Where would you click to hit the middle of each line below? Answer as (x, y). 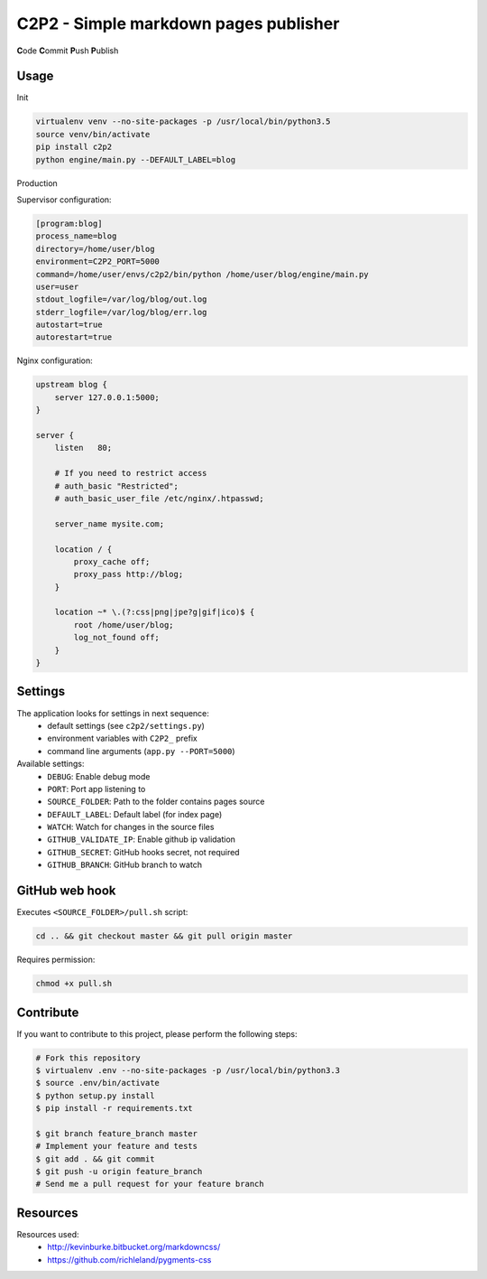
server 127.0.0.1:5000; (107, 397)
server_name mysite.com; (110, 523)
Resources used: (48, 1234)
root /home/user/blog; (124, 625)
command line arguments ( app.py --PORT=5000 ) (141, 751)
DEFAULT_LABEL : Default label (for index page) (135, 814)
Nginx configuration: (55, 360)
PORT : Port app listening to (96, 789)
